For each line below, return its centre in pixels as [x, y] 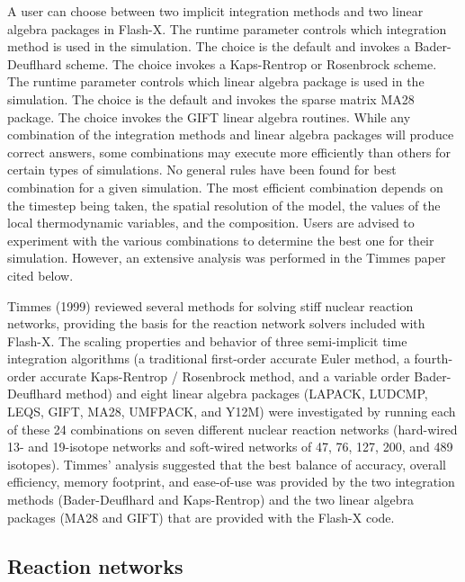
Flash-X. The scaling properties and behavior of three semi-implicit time [207, 340]
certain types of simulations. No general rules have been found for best [202, 170]
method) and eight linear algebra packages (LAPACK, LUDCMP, [247, 394]
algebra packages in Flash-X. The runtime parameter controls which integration [227, 28]
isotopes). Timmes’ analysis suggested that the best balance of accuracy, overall [227, 464]
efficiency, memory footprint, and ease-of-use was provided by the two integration [231, 482]
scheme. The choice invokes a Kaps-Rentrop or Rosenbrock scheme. [251, 63]
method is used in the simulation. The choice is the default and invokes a [209, 46]
